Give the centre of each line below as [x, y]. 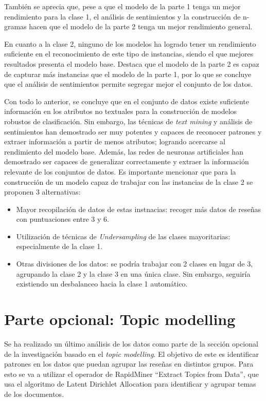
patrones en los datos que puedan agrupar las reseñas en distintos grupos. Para [129, 364]
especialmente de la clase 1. [59, 246]
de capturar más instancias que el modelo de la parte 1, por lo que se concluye [128, 74]
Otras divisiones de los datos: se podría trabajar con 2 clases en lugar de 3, [135, 264]
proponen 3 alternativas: [42, 192]
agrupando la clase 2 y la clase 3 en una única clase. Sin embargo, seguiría [133, 273]
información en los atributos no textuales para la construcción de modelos [121, 111]
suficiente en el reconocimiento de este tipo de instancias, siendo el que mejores [129, 54]
